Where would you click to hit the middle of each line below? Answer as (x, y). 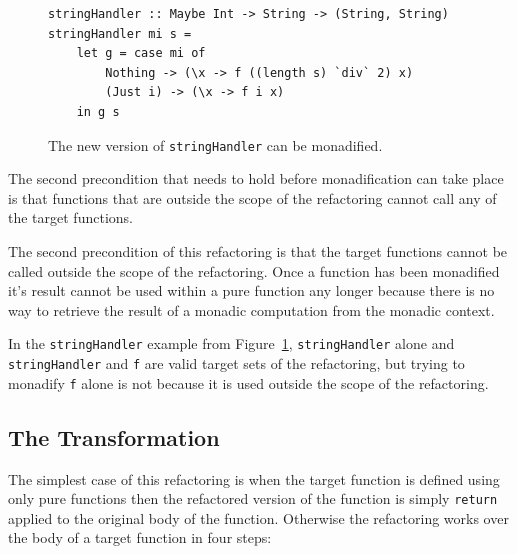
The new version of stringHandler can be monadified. (215, 144)
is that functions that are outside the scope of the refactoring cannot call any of (252, 197)
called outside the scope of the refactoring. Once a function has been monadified (254, 270)
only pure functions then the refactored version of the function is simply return (253, 498)
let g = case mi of (141, 53)
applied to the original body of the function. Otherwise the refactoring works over (258, 517)
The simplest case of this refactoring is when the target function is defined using (254, 478)
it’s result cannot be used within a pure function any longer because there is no (251, 290)
